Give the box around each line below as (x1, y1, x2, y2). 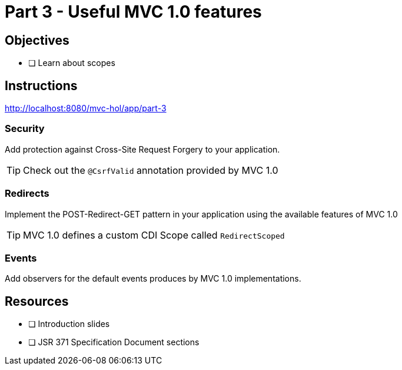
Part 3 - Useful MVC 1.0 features (5, 2, 262, 22)
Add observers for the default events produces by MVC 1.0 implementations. (5, 273, 301, 284)
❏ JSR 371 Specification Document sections (28, 337, 200, 348)
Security (5, 123, 45, 135)
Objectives (5, 32, 69, 48)
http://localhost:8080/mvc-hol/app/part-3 (5, 103, 167, 114)
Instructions (5, 78, 78, 93)
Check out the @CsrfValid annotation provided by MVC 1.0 (23, 164, 278, 176)
